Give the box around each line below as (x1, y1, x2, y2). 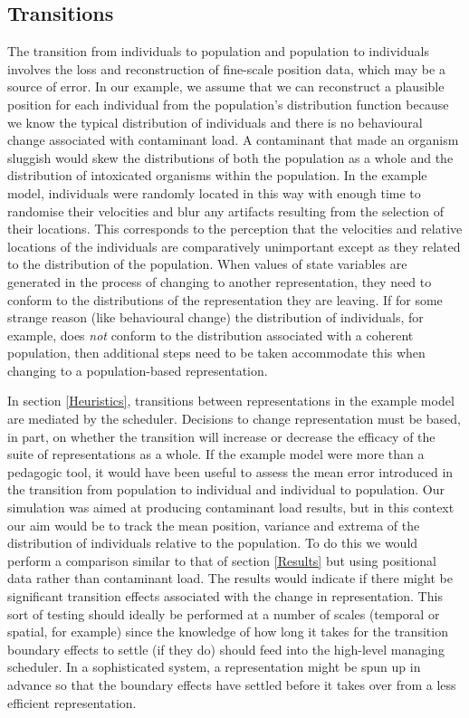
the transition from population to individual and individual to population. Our (7, 480, 445, 499)
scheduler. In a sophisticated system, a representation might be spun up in (7, 657, 421, 676)
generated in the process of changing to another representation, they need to (7, 272, 432, 291)
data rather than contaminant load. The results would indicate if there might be (7, 569, 453, 588)
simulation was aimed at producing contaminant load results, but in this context (7, 498, 455, 517)
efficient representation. (7, 693, 137, 712)
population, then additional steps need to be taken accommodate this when (7, 343, 426, 362)
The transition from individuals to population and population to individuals (7, 42, 429, 61)
